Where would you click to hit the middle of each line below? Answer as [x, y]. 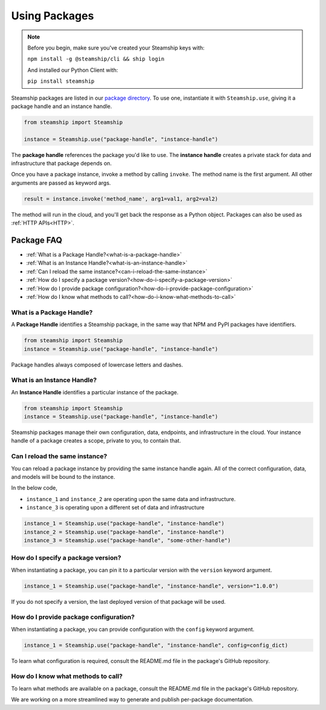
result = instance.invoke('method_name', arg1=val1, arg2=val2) [121, 199]
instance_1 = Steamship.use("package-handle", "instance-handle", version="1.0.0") [151, 586]
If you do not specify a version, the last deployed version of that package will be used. [118, 601]
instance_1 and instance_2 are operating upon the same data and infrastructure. [131, 499]
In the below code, [34, 488]
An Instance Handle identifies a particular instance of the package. [95, 392]
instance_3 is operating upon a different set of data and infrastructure [115, 508]
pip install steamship [61, 81]
